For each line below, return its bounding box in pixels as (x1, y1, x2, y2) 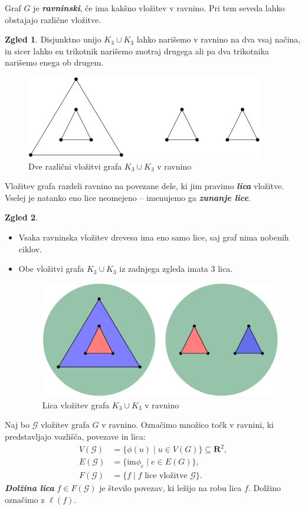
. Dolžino (248, 481, 281, 493)
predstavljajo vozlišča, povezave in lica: (5, 430, 146, 442)
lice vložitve (145, 471, 188, 480)
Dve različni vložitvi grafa (28, 160, 122, 172)
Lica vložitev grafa (42, 398, 110, 411)
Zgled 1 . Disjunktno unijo (5, 33, 101, 46)
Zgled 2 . (5, 211, 38, 223)
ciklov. (18, 242, 42, 255)
